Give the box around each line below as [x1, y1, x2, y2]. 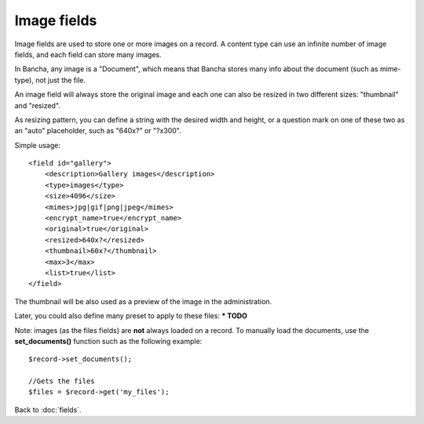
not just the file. [35, 75, 86, 85]
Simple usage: [14, 140, 61, 150]
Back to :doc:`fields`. [14, 404, 82, 415]
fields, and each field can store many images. [14, 49, 162, 59]
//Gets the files [28, 377, 95, 386]
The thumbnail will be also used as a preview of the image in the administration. [14, 296, 272, 306]
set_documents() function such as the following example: [14, 336, 203, 346]
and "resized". [14, 100, 60, 110]
